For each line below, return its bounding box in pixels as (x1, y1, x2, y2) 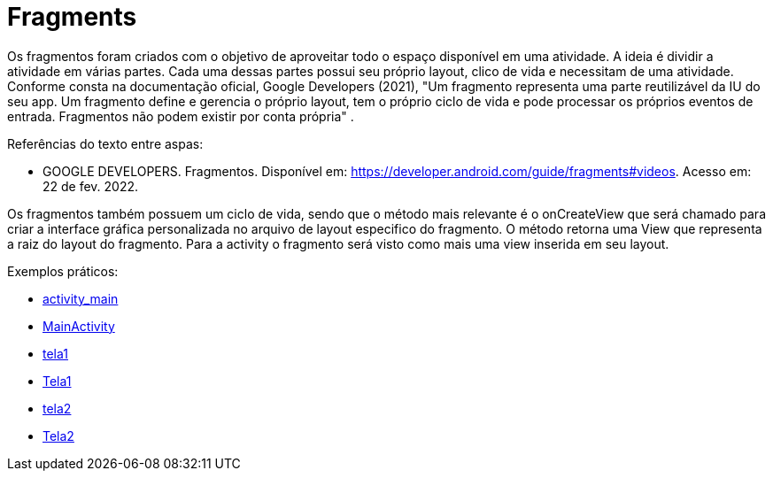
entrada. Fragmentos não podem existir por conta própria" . (7, 108, 354, 124)
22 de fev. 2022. (43, 178, 139, 194)
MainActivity (43, 318, 115, 334)
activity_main (43, 290, 119, 306)
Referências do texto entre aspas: (7, 135, 204, 151)
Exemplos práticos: (7, 263, 119, 279)
